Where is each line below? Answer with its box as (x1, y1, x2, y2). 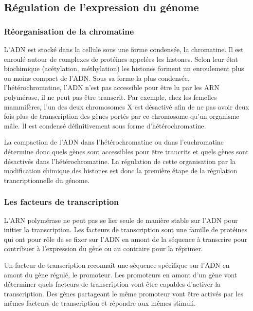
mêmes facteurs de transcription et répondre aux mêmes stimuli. (4, 298, 196, 308)
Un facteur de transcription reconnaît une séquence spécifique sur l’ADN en (4, 259, 230, 270)
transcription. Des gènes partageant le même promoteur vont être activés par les (4, 288, 243, 298)
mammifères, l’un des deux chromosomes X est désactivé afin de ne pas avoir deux (4, 101, 249, 111)
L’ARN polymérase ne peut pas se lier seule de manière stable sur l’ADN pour (4, 215, 238, 225)
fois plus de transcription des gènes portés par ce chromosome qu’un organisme (4, 111, 239, 121)
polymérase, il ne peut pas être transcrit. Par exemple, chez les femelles (4, 91, 217, 102)
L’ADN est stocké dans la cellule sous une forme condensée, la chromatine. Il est (4, 44, 244, 54)
